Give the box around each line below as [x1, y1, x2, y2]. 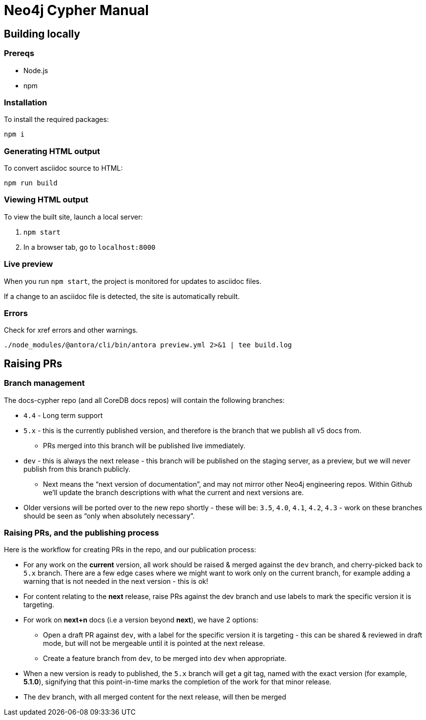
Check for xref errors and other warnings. [4, 326, 138, 335]
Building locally [4, 27, 81, 40]
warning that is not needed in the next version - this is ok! [23, 577, 208, 586]
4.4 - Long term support [23, 411, 103, 420]
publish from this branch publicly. [23, 464, 131, 473]
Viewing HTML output [4, 195, 89, 205]
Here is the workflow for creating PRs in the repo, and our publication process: [4, 545, 256, 554]
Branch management [4, 378, 85, 388]
